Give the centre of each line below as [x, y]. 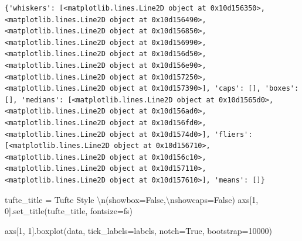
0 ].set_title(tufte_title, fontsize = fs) [69, 211]
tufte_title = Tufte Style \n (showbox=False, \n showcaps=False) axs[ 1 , [132, 199]
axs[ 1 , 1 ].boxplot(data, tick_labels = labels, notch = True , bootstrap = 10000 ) [138, 230]
